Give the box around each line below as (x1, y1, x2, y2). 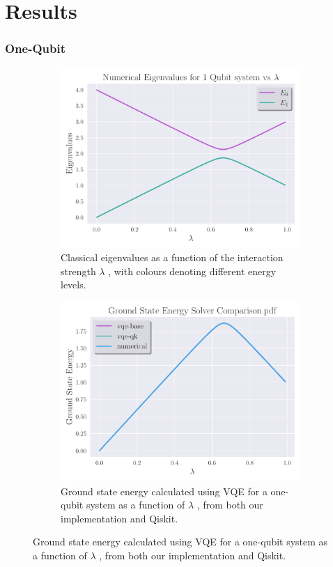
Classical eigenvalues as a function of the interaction (61, 250, 284, 265)
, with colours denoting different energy (108, 263, 277, 278)
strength (61, 263, 96, 278)
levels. (61, 277, 86, 292)
